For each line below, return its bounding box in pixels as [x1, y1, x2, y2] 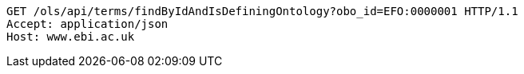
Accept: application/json [6, 18, 169, 30]
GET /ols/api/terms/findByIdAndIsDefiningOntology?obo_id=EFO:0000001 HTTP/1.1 [6, 5, 518, 18]
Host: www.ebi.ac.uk [6, 30, 135, 43]
